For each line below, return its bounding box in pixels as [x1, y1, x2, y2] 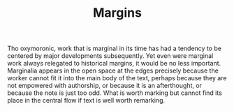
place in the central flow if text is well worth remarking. [7, 96, 166, 105]
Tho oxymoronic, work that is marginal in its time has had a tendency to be [7, 44, 222, 53]
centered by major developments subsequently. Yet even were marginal [7, 52, 214, 60]
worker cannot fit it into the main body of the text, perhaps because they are [7, 74, 227, 82]
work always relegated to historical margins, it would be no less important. [7, 59, 221, 68]
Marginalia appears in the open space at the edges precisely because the [7, 66, 219, 75]
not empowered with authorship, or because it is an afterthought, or [7, 82, 203, 90]
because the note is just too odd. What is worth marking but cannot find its [7, 89, 222, 97]
